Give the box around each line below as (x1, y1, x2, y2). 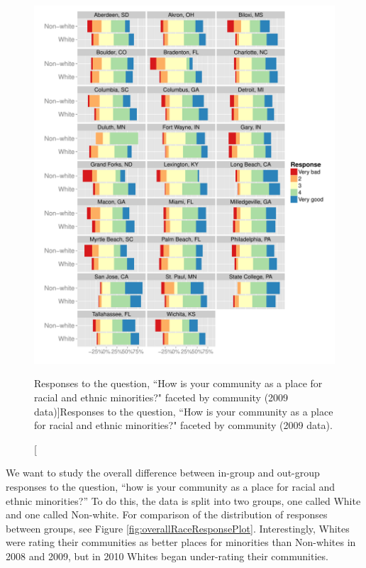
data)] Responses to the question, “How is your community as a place (34, 403, 333, 418)
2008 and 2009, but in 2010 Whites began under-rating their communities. (6, 548, 328, 563)
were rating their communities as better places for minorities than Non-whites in (6, 535, 356, 550)
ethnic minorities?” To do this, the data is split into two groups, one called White (6, 493, 361, 508)
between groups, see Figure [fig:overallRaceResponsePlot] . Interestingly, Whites (6, 520, 350, 535)
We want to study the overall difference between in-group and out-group (6, 465, 320, 480)
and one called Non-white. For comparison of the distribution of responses (6, 507, 328, 522)
